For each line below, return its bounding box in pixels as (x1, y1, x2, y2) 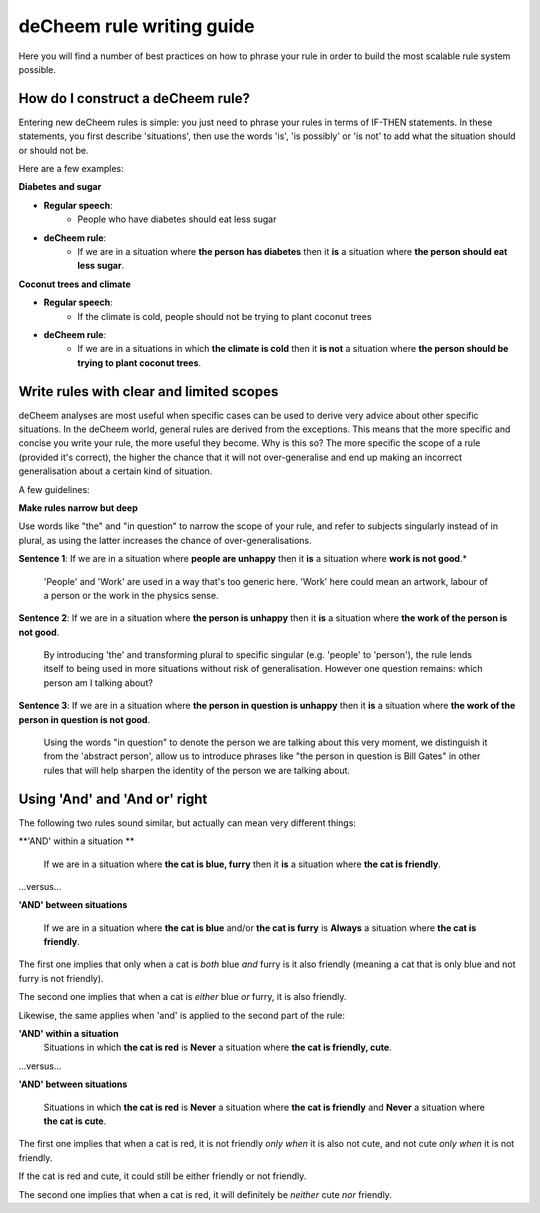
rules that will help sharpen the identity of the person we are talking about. (43, 764, 350, 776)
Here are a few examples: (18, 163, 124, 175)
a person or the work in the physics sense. (43, 589, 219, 601)
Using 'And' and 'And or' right (18, 790, 208, 807)
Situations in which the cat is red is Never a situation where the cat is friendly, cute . (43, 1041, 392, 1054)
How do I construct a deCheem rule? (18, 90, 250, 107)
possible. (18, 63, 57, 75)
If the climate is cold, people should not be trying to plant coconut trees (77, 310, 372, 322)
